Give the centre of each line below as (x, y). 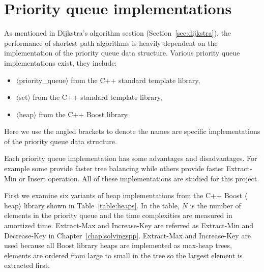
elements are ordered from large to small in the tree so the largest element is (123, 255)
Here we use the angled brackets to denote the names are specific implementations (132, 131)
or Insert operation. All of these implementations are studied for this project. (139, 178)
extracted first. (27, 265)
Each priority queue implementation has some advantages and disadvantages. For (131, 158)
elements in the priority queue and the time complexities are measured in (118, 215)
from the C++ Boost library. (84, 114)
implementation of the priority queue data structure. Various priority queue (122, 53)
